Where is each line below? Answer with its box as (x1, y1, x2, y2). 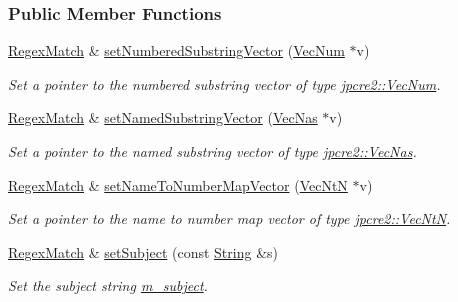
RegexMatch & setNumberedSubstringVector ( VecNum (8, 40, 345, 61)
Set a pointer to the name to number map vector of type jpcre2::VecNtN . (8, 208, 451, 229)
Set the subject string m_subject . (8, 275, 208, 296)
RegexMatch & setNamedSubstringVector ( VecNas (8, 107, 318, 128)
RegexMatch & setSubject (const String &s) (8, 241, 279, 262)
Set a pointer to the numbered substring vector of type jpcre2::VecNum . (8, 73, 441, 94)
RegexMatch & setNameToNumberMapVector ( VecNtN (8, 174, 348, 195)
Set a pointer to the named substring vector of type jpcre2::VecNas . (8, 141, 417, 161)
